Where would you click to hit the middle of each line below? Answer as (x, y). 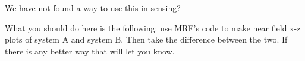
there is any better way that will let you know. (90, 51)
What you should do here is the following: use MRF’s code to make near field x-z (153, 28)
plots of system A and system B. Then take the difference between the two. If (146, 39)
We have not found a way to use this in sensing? (93, 8)
